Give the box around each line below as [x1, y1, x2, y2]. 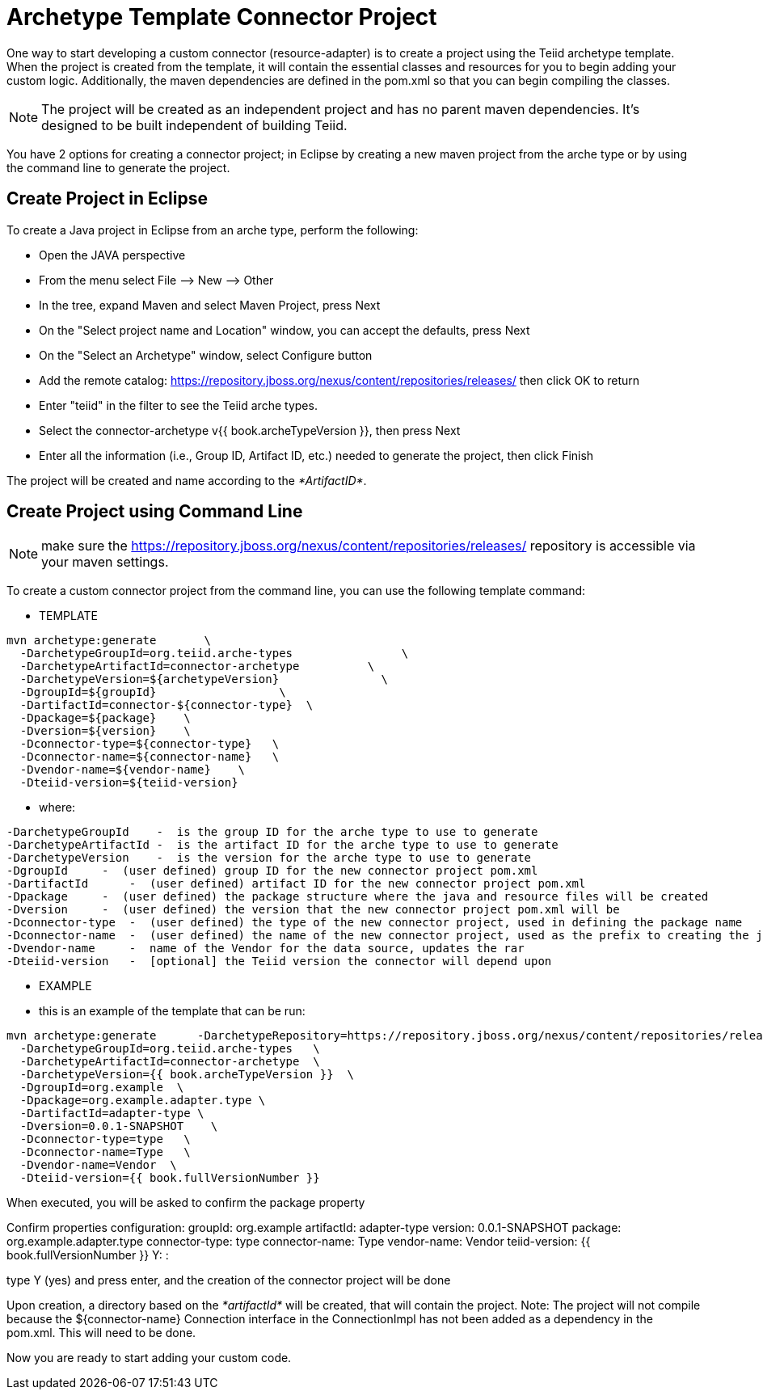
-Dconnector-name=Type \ [19, 1145, 191, 1159]
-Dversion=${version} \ [19, 724, 191, 738]
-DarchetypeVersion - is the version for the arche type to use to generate [6, 851, 532, 865]
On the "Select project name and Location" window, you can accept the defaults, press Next [39, 323, 530, 337]
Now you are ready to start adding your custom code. [6, 1351, 292, 1365]
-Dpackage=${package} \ [19, 711, 191, 725]
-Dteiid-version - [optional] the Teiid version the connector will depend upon [6, 955, 552, 968]
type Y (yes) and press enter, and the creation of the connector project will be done [6, 1273, 451, 1288]
